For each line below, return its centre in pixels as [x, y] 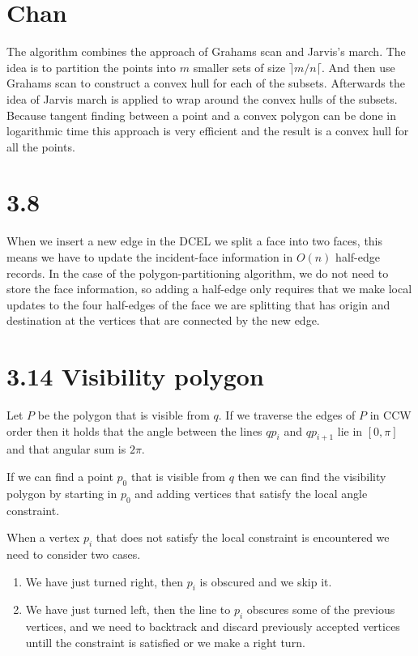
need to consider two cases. [74, 554]
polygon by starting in [62, 493]
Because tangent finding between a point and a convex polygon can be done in [201, 115]
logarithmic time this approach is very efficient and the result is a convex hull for [208, 131]
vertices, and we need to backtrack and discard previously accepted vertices [213, 626]
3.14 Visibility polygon [135, 376]
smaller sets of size [239, 67]
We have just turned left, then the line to [128, 609]
